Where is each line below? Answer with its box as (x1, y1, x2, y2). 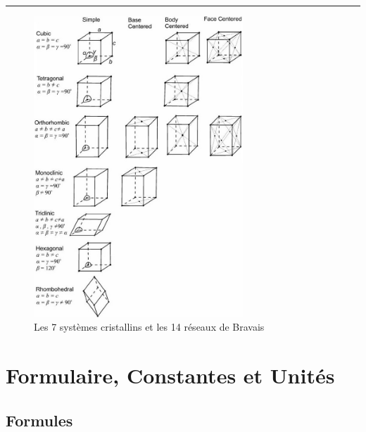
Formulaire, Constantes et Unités (6, 361, 335, 390)
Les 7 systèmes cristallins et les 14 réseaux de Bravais (34, 319, 265, 334)
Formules (6, 409, 73, 431)
